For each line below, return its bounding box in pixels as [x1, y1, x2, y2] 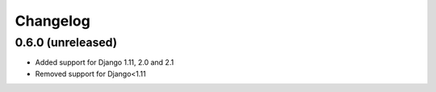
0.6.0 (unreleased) [15, 35, 118, 50]
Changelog [15, 12, 90, 30]
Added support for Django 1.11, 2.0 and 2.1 [35, 58, 174, 67]
